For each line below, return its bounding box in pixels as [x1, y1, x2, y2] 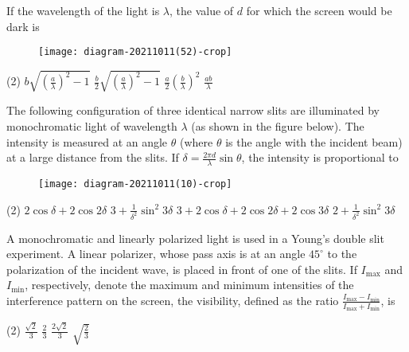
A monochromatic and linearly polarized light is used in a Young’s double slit [6, 229, 384, 246]
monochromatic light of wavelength [6, 117, 177, 134]
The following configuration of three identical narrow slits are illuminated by [6, 102, 380, 119]
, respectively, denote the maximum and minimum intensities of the [25, 276, 354, 293]
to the [327, 245, 357, 262]
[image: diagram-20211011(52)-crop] [38, 46, 232, 58]
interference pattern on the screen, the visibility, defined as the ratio [6, 291, 339, 308]
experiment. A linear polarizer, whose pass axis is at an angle [6, 245, 306, 262]
